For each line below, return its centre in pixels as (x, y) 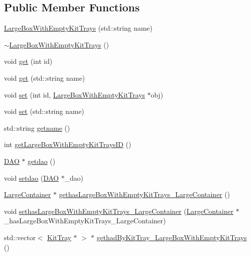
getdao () (41, 161)
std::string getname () (37, 128)
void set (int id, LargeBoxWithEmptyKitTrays (75, 94)
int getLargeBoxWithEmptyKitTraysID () (68, 144)
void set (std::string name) (44, 111)
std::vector (20, 237)
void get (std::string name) (45, 77)
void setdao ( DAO (31, 178)
